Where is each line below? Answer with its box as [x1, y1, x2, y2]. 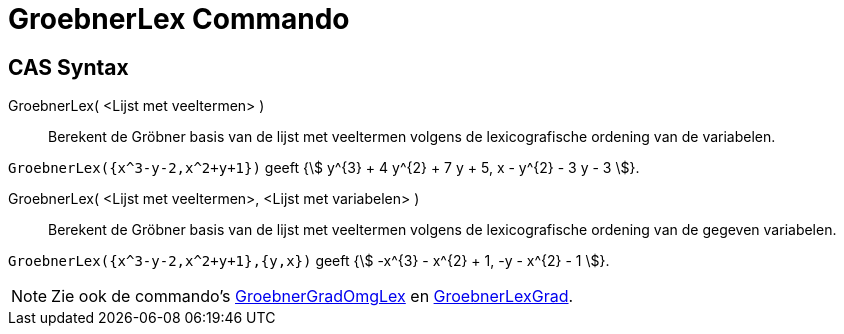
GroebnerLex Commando [8, 2, 350, 36]
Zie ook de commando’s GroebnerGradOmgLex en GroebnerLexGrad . [51, 286, 574, 307]
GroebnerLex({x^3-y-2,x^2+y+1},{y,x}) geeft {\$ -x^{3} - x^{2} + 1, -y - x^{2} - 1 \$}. [8, 252, 610, 270]
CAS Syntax [8, 54, 129, 80]
